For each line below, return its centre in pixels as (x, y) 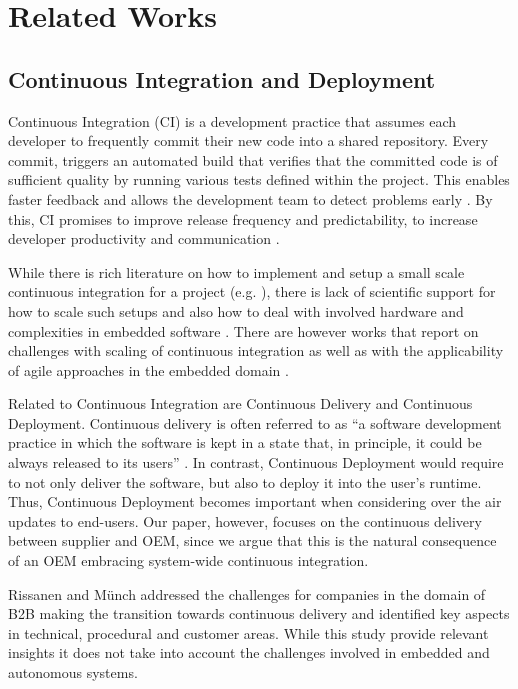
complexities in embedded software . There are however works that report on (243, 330)
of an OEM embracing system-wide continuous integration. (188, 560)
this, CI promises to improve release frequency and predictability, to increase (243, 218)
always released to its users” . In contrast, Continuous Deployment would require (256, 462)
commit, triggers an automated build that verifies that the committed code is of (253, 159)
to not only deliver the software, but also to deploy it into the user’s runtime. (245, 481)
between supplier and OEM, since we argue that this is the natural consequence (252, 540)
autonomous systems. (73, 672)
